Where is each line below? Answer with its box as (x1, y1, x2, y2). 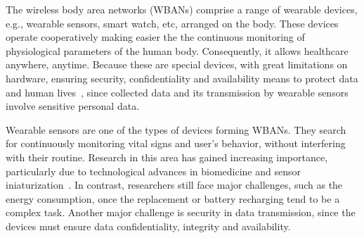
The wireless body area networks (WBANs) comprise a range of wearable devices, (6, 2, 358, 16)
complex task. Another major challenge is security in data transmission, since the (6, 205, 356, 220)
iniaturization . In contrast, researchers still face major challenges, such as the (6, 177, 343, 192)
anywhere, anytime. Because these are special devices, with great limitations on (6, 57, 348, 72)
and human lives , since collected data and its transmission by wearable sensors (6, 84, 349, 99)
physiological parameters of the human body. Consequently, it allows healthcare (6, 43, 349, 58)
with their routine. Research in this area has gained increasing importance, (6, 149, 328, 164)
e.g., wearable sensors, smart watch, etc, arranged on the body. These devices (6, 15, 339, 30)
